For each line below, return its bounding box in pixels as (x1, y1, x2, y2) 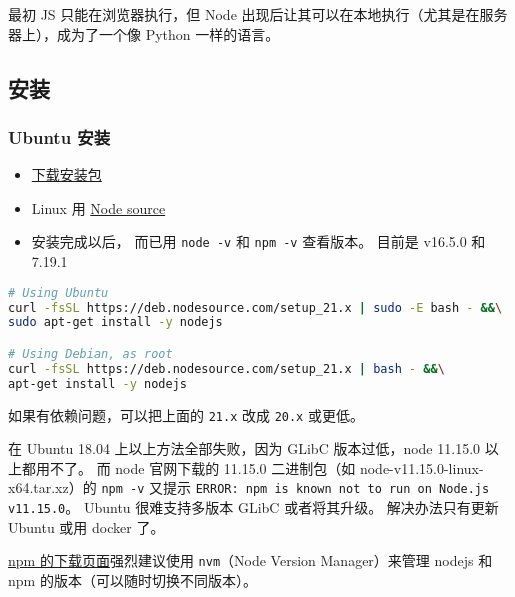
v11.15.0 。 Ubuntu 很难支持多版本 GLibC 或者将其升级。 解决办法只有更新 (8, 497, 499, 518)
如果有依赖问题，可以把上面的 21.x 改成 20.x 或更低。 (8, 404, 364, 425)
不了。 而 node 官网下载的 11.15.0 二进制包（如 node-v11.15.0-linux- (49, 457, 484, 478)
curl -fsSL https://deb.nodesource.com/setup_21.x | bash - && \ (8, 361, 445, 376)
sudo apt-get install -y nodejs (8, 315, 223, 330)
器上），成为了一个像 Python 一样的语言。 (8, 23, 280, 44)
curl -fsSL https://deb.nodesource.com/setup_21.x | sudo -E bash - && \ (8, 300, 503, 315)
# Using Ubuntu (8, 285, 109, 300)
